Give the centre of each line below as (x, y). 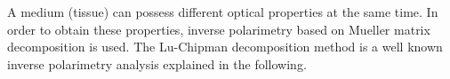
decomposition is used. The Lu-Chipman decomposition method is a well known (225, 47)
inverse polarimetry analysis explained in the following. (157, 63)
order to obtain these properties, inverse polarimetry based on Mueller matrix (219, 29)
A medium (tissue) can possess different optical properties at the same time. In (223, 12)
